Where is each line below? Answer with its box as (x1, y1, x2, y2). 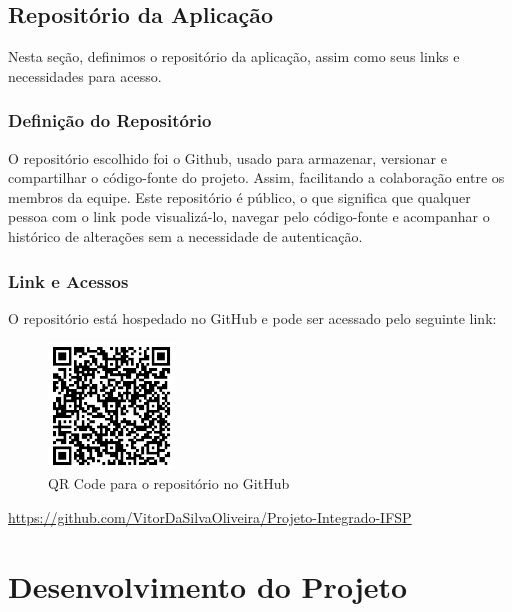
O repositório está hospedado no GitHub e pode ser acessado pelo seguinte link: (8, 307, 497, 328)
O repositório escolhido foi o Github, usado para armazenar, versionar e (8, 147, 447, 168)
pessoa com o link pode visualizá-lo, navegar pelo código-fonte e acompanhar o (8, 206, 490, 227)
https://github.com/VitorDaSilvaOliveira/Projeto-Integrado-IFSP (8, 506, 412, 527)
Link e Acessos (8, 268, 129, 293)
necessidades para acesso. (8, 65, 162, 86)
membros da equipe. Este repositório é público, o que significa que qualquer (8, 186, 471, 207)
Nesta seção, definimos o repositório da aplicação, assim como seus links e (8, 46, 460, 67)
